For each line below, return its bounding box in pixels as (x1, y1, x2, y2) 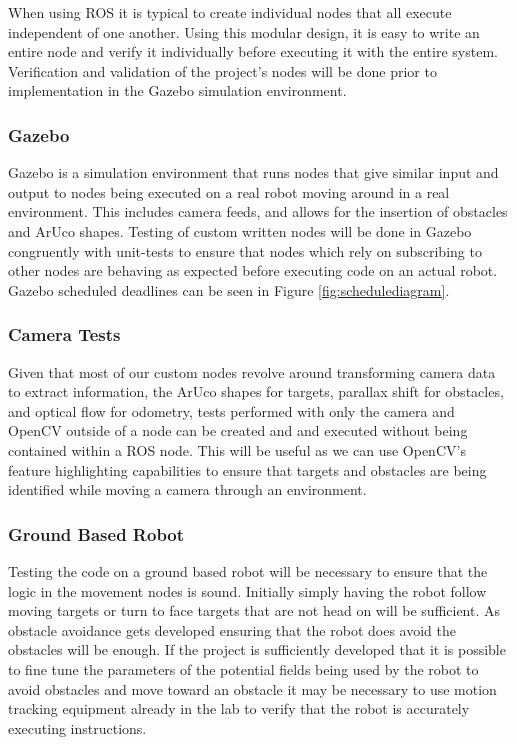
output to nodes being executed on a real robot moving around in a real (8, 181, 450, 202)
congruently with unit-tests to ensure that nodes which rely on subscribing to (8, 240, 482, 261)
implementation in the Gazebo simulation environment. (8, 80, 347, 101)
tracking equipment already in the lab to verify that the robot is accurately (8, 698, 470, 719)
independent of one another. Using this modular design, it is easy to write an (8, 21, 480, 42)
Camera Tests (8, 322, 121, 347)
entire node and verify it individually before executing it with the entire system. (8, 41, 498, 62)
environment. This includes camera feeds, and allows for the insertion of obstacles (8, 201, 508, 222)
